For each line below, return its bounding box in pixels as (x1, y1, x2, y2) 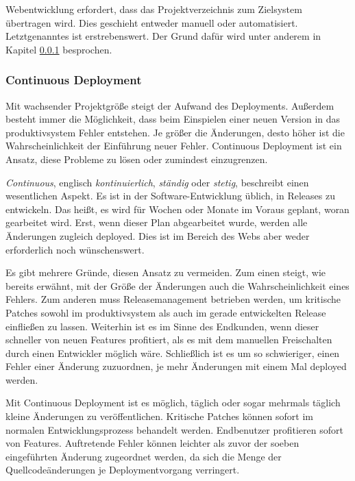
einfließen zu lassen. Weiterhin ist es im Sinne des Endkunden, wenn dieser (5, 319, 319, 333)
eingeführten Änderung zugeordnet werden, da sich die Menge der (5, 449, 282, 463)
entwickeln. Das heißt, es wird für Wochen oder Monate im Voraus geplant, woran (5, 201, 350, 216)
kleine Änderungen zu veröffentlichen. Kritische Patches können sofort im (5, 409, 313, 423)
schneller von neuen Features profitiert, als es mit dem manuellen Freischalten (5, 332, 332, 347)
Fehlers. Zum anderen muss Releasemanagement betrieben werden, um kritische (5, 292, 341, 306)
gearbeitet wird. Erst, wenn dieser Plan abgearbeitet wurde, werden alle (5, 215, 308, 230)
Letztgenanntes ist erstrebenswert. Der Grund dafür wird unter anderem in (5, 29, 321, 43)
